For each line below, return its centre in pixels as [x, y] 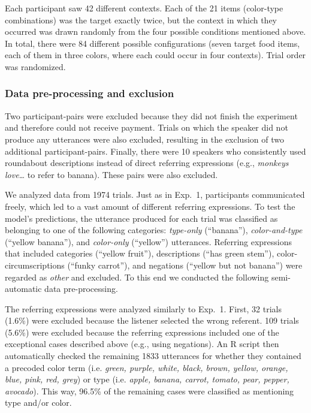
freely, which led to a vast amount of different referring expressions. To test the [150, 206]
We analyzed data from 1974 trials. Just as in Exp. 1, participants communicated [155, 195]
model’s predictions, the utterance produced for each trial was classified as [141, 218]
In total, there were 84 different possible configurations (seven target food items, [153, 43]
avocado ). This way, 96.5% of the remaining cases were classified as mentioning [150, 391]
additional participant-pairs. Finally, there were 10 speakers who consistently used [155, 151]
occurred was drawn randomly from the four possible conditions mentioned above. [155, 31]
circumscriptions [35, 265]
